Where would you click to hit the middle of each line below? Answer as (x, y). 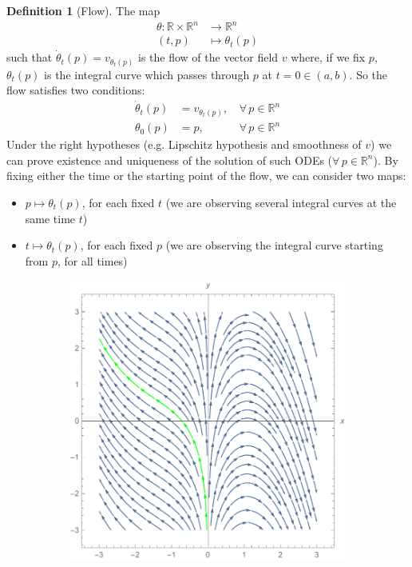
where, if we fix (328, 57)
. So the (368, 74)
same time (50, 218)
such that (30, 57)
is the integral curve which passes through (147, 74)
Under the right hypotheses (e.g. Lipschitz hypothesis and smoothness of (184, 144)
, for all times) (92, 260)
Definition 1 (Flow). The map (83, 10)
